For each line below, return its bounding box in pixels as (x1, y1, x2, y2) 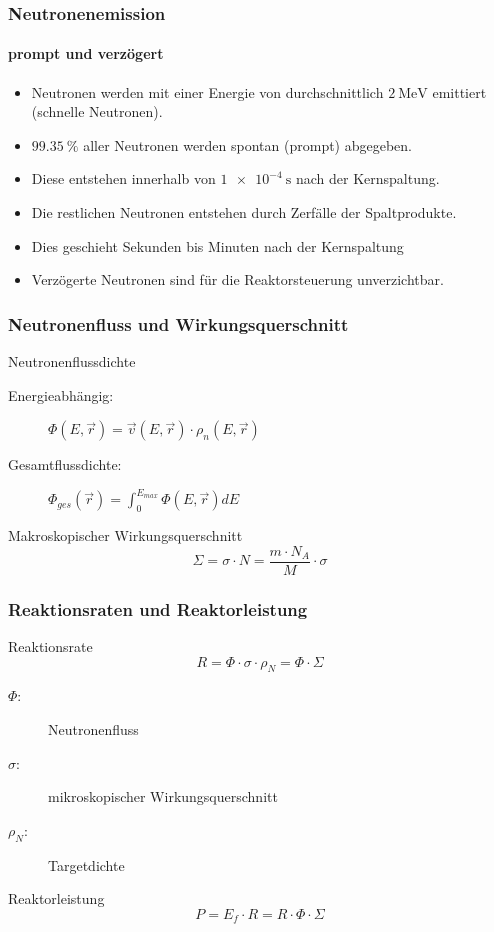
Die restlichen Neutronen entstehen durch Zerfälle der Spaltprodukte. (31, 202, 457, 223)
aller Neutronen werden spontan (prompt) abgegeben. (83, 134, 413, 155)
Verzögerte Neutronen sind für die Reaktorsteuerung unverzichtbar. (31, 269, 444, 290)
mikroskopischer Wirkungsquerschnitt (48, 786, 278, 807)
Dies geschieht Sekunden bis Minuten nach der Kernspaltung (31, 235, 404, 256)
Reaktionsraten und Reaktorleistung (8, 596, 308, 621)
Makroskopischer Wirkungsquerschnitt (8, 525, 243, 546)
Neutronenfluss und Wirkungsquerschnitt (8, 311, 349, 336)
